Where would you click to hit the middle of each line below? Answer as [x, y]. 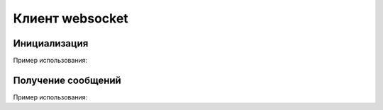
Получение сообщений [67, 80]
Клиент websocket [71, 18]
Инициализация [51, 43]
